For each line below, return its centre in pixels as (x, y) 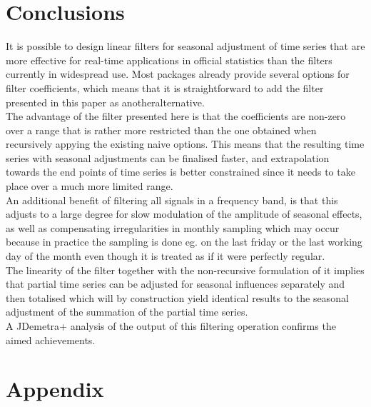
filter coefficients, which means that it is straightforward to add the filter (165, 87)
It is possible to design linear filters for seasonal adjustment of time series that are (185, 46)
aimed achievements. (51, 340)
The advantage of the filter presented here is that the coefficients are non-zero (176, 116)
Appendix (55, 389)
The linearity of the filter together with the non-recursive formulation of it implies (185, 270)
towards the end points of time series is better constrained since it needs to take (181, 172)
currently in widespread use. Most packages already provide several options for (178, 74)
